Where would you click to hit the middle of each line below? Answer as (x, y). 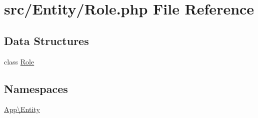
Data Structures (46, 40)
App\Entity (22, 109)
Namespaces (36, 88)
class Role (19, 61)
